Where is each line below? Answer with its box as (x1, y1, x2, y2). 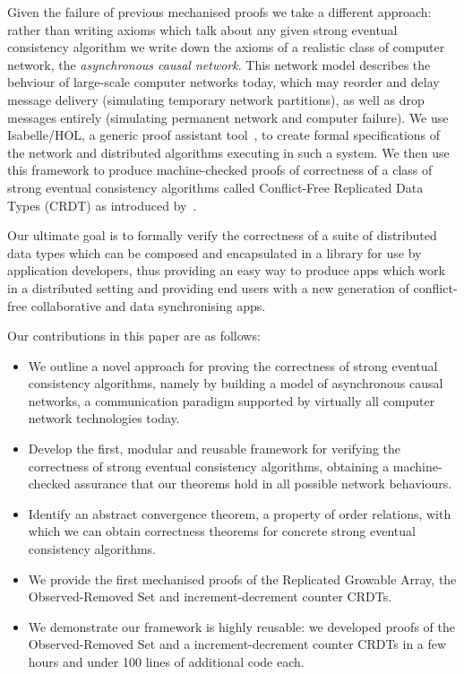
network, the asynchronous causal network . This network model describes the (7, 55, 431, 73)
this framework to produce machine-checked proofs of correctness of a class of (7, 160, 433, 179)
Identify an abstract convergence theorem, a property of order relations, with (28, 504, 451, 523)
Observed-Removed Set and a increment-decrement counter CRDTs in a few (28, 635, 447, 653)
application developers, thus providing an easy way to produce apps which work (7, 261, 445, 280)
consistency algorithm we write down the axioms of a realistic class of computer (7, 38, 445, 56)
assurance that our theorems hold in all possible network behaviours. (74, 474, 452, 493)
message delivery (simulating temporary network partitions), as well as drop (7, 90, 425, 108)
